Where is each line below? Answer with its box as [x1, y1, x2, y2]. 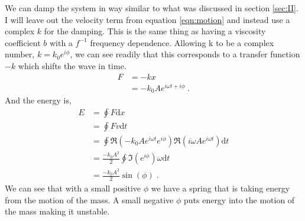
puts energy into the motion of [183, 193, 295, 206]
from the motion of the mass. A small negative [5, 193, 174, 206]
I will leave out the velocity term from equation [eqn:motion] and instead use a [5, 13, 290, 25]
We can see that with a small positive [5, 182, 141, 194]
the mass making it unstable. [5, 205, 110, 217]
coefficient [5, 36, 41, 48]
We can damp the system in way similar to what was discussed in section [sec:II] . [5, 2, 298, 14]
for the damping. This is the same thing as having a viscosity [44, 25, 266, 37]
